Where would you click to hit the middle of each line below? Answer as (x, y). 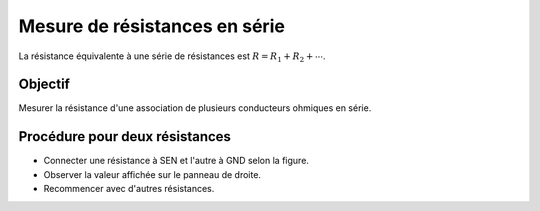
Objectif (44, 84)
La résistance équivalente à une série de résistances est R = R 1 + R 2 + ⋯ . (172, 57)
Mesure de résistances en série (151, 26)
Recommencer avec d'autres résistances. (129, 189)
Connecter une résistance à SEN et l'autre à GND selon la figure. (176, 161)
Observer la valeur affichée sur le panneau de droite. (152, 174)
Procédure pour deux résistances (125, 136)
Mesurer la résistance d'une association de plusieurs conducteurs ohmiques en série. (195, 108)
